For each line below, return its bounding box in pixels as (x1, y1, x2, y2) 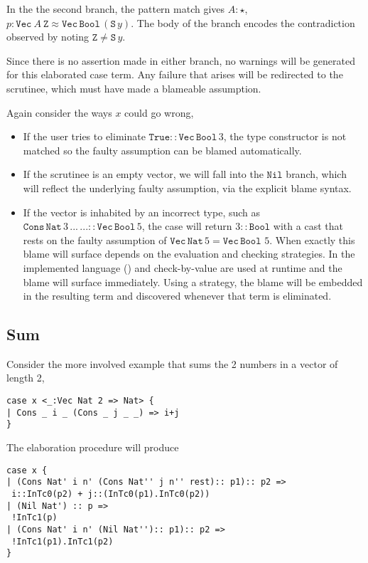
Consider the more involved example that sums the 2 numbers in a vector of (6, 356, 338, 371)
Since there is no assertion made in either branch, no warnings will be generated (6, 53, 355, 68)
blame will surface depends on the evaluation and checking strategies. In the (23, 246, 355, 261)
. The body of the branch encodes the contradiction (131, 15, 355, 30)
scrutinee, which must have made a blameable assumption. (6, 80, 261, 95)
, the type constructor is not (223, 129, 347, 144)
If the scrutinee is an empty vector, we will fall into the (23, 167, 264, 181)
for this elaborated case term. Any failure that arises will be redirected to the (6, 67, 343, 82)
